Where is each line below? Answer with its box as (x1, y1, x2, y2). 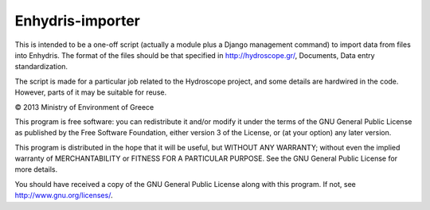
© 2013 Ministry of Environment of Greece (14, 102, 154, 111)
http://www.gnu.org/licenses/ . (14, 191, 113, 200)
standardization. (14, 62, 68, 72)
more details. (14, 165, 58, 174)
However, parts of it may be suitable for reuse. (14, 87, 167, 97)
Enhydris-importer (14, 12, 141, 29)
